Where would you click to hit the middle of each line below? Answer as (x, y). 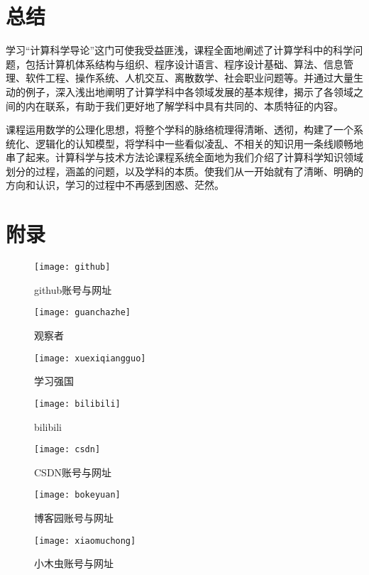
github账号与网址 (73, 289)
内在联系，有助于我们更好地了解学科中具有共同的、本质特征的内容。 (184, 105)
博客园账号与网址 (74, 518)
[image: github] (72, 267)
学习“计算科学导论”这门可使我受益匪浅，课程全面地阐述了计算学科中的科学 (180, 50)
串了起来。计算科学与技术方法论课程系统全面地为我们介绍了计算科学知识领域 (184, 157)
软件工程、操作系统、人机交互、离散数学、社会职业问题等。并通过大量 (189, 78)
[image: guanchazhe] (83, 313)
